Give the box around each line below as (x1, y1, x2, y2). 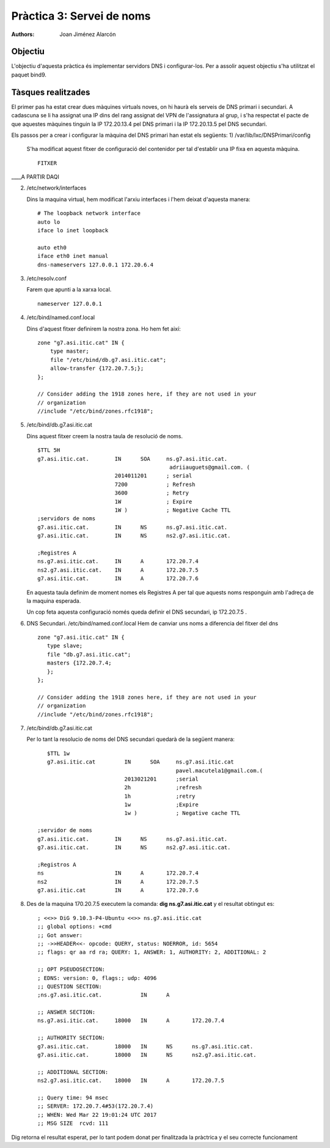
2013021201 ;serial (124, 775, 199, 782)
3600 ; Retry (114, 490, 189, 496)
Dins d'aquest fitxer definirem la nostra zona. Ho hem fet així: (26, 325, 181, 333)
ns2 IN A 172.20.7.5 (37, 878, 199, 885)
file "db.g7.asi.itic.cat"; (46, 651, 131, 658)
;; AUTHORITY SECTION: (37, 1034, 106, 1042)
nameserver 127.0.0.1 (37, 300, 102, 307)
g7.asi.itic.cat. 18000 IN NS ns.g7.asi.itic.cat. (37, 1043, 254, 1050)
